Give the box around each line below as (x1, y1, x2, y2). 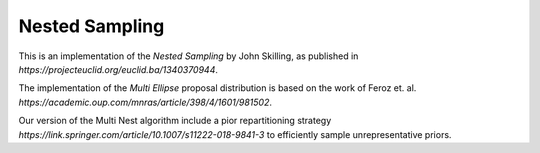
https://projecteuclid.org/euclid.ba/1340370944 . (18, 63, 219, 75)
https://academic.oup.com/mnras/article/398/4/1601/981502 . (18, 96, 273, 108)
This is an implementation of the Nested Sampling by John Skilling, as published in (18, 50, 359, 62)
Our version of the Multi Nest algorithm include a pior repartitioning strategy (18, 115, 332, 127)
